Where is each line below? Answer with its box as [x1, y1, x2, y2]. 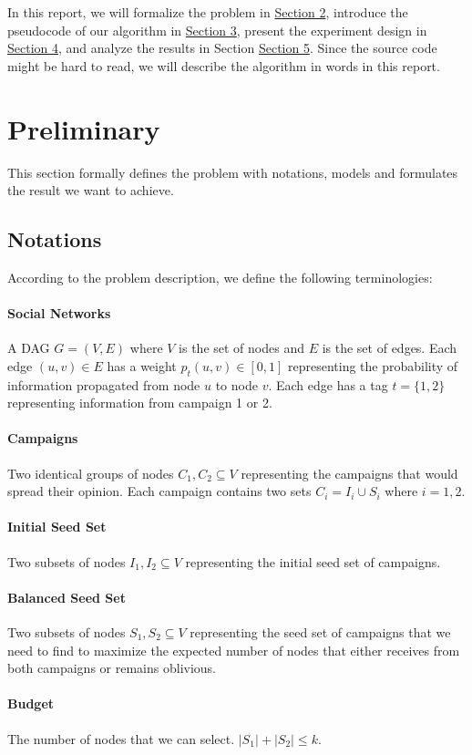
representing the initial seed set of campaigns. [185, 552, 441, 571]
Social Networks [7, 304, 111, 323]
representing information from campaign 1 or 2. [7, 393, 272, 412]
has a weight [107, 356, 177, 375]
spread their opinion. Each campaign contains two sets [7, 481, 312, 501]
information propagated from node [7, 375, 200, 394]
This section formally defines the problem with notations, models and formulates [7, 162, 458, 181]
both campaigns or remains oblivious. [7, 658, 216, 677]
